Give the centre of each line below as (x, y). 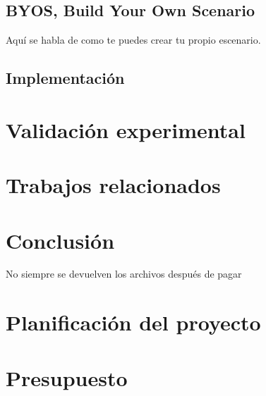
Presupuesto (67, 377)
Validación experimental (126, 129)
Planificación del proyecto (133, 322)
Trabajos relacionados (113, 185)
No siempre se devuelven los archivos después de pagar (124, 274)
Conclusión (60, 240)
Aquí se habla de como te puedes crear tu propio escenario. (133, 40)
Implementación (65, 78)
